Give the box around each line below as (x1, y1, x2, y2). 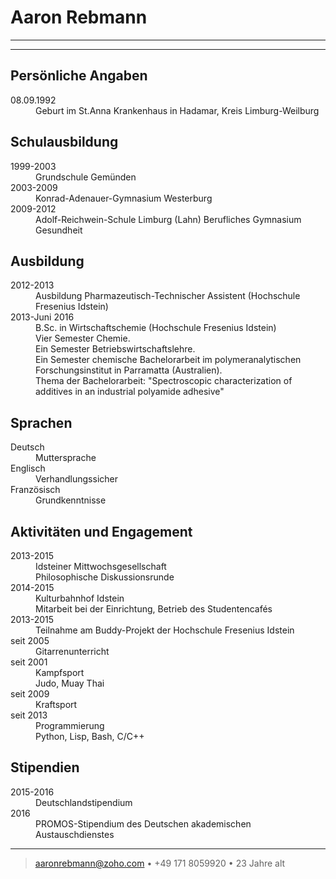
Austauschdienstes (35, 828, 115, 840)
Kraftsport (35, 699, 78, 710)
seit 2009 (10, 688, 50, 700)
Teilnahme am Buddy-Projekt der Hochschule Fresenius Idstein (35, 624, 295, 636)
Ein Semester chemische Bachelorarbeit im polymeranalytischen (35, 354, 302, 366)
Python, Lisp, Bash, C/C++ (35, 731, 145, 742)
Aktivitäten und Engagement (10, 523, 193, 540)
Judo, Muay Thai (35, 677, 105, 689)
